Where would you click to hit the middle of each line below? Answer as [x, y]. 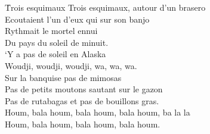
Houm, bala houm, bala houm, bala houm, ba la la [98, 112]
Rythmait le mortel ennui [51, 31]
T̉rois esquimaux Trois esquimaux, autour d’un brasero [105, 7]
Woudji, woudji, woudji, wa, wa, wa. [71, 65]
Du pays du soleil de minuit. [57, 42]
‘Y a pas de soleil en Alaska [55, 54]
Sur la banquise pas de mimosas [63, 77]
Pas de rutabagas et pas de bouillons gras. [82, 100]
